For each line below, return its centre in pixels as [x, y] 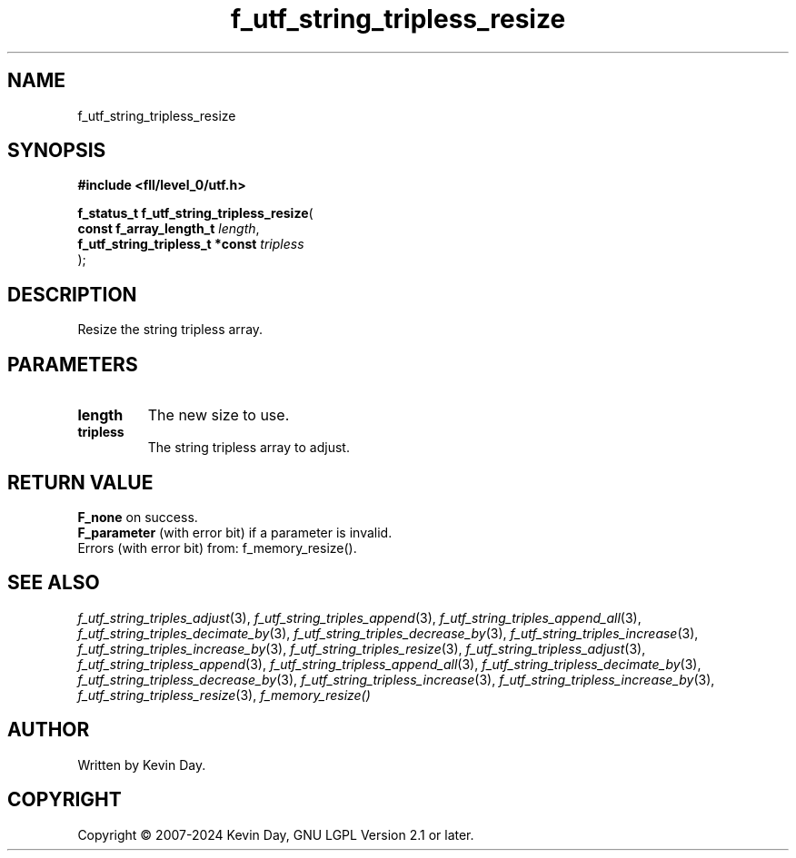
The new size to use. [219, 415]
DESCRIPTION [72, 294]
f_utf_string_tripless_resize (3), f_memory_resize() [224, 695]
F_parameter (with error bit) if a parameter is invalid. [235, 532]
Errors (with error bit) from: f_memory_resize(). [217, 547]
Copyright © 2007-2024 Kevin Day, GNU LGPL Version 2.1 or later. [276, 834]
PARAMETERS [73, 364]
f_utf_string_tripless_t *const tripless [191, 244]
